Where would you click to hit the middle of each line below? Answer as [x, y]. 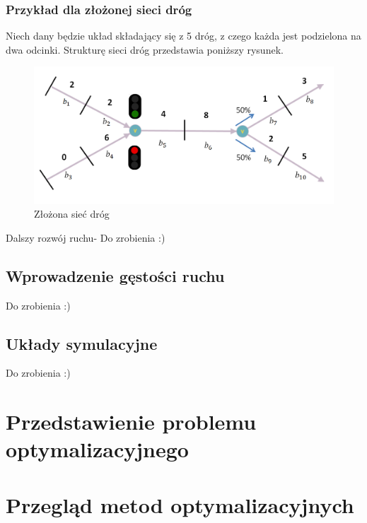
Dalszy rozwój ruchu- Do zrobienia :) [86, 237]
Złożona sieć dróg [72, 214]
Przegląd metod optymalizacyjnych [180, 504]
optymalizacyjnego [97, 449]
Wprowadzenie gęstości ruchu [115, 275]
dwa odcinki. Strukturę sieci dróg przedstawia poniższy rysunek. [145, 49]
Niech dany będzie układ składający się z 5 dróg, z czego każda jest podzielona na [183, 36]
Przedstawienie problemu [131, 422]
